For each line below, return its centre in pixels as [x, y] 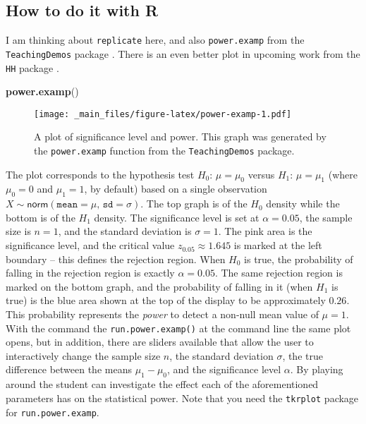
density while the [303, 204]
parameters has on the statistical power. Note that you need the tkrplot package [182, 398]
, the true [303, 355]
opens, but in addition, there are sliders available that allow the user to [160, 342]
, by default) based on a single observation [176, 189]
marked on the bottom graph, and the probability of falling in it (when [159, 286]
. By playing [317, 369]
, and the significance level [224, 369]
